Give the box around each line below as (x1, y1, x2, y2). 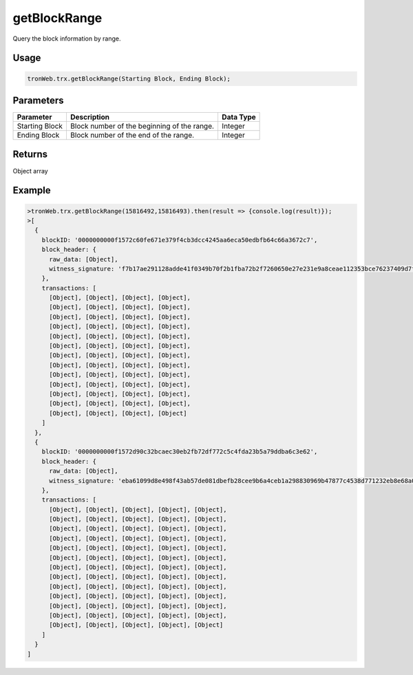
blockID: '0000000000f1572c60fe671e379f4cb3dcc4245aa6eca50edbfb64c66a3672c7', (41, 236, 318, 244)
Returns (12, 149, 48, 160)
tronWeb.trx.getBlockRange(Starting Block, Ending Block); (27, 74, 231, 83)
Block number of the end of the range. (70, 131, 195, 140)
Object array (12, 167, 48, 175)
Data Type (221, 112, 256, 122)
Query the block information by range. (12, 34, 121, 43)
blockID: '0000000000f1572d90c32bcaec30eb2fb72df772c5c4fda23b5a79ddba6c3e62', (41, 448, 318, 456)
